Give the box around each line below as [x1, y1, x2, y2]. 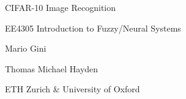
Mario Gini [5, 42, 46, 55]
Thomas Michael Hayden [5, 62, 99, 75]
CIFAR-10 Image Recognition [5, 1, 116, 13]
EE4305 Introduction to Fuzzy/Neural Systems [5, 21, 181, 34]
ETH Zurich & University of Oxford [5, 83, 140, 95]
